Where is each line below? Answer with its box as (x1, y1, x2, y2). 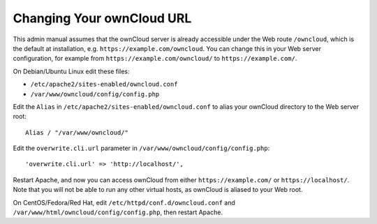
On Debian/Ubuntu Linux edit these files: (13, 67, 130, 75)
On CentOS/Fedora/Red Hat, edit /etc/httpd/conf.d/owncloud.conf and (13, 198, 235, 207)
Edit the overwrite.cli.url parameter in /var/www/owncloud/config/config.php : (13, 144, 270, 153)
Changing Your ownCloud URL (13, 10, 192, 26)
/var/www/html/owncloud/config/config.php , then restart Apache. (13, 208, 223, 216)
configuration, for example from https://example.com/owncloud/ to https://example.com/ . (13, 54, 297, 63)
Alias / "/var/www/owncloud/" (25, 128, 129, 136)
